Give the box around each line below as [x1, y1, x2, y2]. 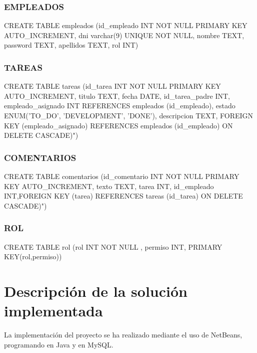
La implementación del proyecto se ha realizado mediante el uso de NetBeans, [4, 329, 242, 340]
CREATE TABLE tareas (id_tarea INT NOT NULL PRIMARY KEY [4, 81, 221, 91]
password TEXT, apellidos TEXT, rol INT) [4, 40, 138, 50]
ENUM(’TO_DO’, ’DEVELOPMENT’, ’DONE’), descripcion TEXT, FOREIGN [4, 110, 253, 120]
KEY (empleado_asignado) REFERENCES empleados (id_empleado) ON [4, 120, 233, 130]
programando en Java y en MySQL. [4, 339, 113, 349]
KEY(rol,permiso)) [4, 251, 62, 262]
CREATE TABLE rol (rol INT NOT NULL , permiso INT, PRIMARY [4, 241, 222, 252]
